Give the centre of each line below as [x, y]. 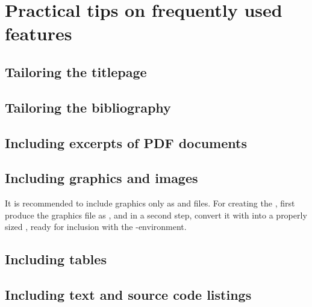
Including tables [56, 259]
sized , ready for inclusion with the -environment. [96, 227]
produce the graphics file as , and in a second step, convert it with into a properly [156, 215]
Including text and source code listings [128, 295]
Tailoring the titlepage [76, 71]
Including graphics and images [101, 178]
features [39, 33]
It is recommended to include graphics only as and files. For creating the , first [150, 203]
